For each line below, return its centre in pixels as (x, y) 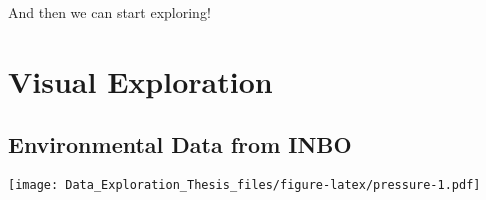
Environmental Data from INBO (180, 144)
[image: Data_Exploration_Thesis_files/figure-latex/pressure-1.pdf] (244, 185)
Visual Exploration (140, 80)
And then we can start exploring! (109, 12)
